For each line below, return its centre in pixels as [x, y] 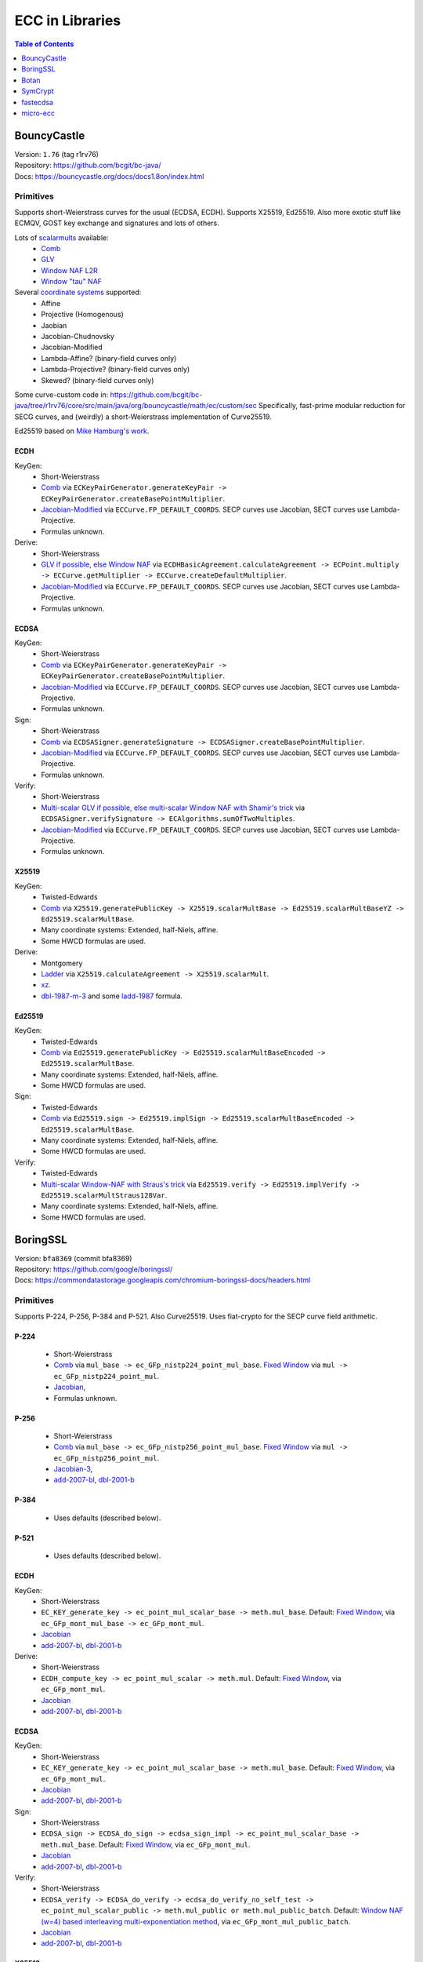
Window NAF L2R [69, 270]
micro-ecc [38, 113]
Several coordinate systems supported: [78, 292]
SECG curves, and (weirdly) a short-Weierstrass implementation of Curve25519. [143, 417]
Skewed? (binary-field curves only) [98, 380]
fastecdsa [38, 102]
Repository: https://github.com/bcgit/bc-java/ [88, 166]
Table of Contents [44, 44]
